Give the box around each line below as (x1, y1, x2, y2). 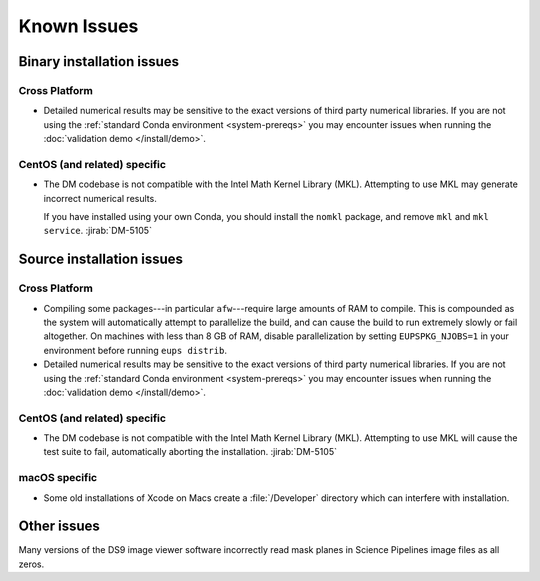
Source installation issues (18, 251, 184, 268)
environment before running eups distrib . (43, 344, 227, 356)
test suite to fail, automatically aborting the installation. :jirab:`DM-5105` (43, 446, 337, 458)
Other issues (18, 518, 100, 535)
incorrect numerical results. (43, 192, 157, 204)
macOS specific (18, 471, 98, 485)
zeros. (18, 558, 45, 570)
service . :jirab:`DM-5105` (43, 225, 152, 237)
